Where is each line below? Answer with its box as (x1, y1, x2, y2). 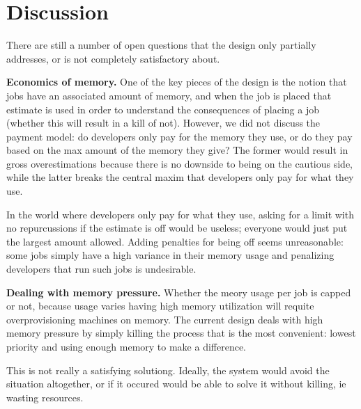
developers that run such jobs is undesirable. (6, 262, 197, 276)
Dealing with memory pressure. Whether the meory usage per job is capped (6, 284, 351, 299)
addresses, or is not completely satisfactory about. (6, 51, 220, 65)
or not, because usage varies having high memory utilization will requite (6, 298, 314, 313)
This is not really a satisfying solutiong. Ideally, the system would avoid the (6, 362, 330, 377)
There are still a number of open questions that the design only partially (6, 38, 316, 52)
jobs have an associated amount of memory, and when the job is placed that (6, 88, 332, 102)
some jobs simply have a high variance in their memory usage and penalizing (6, 248, 335, 262)
